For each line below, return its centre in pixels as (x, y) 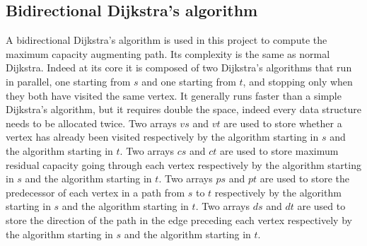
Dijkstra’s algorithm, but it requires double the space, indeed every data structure (183, 109)
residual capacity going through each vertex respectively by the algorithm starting (183, 164)
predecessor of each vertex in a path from (95, 192)
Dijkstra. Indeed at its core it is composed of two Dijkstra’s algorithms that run (179, 68)
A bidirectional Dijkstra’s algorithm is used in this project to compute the (167, 40)
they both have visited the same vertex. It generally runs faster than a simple (174, 95)
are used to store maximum (279, 150)
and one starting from (189, 81)
